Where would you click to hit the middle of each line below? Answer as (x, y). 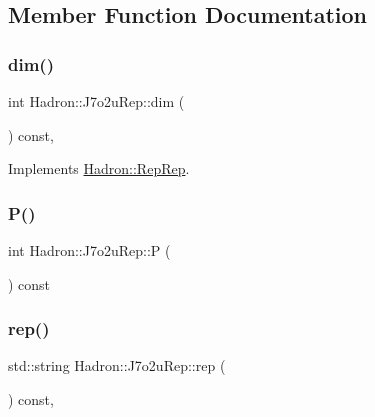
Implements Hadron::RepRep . (99, 168)
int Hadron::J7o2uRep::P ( (89, 250)
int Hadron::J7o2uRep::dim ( (96, 101)
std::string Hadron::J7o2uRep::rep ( (117, 365)
